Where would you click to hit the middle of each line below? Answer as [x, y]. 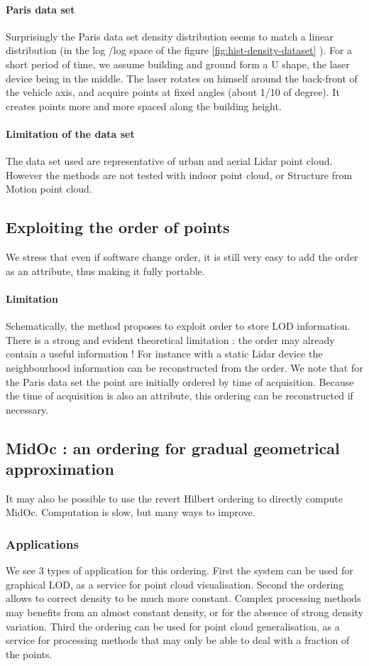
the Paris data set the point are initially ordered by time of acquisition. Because [180, 381]
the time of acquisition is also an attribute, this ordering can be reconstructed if [180, 396]
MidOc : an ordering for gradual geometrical [173, 447]
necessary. [27, 409]
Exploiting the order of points [118, 227]
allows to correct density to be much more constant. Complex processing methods [183, 598]
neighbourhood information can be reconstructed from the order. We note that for [184, 367]
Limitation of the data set [70, 133]
